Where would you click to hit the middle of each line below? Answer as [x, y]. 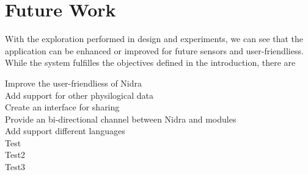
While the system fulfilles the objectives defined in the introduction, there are [150, 62]
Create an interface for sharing [62, 107]
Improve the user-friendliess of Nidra [73, 83]
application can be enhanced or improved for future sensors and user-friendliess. [154, 50]
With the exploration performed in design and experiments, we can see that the [154, 39]
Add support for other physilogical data [79, 95]
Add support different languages [65, 131]
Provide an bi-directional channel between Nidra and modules [121, 119]
